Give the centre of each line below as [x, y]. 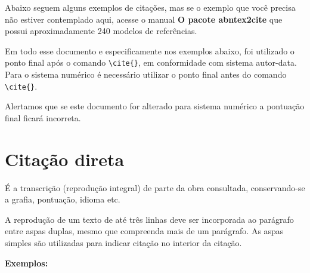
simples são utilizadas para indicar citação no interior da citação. [123, 242]
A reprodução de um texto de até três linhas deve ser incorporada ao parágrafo [149, 219]
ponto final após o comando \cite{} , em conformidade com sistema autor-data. [151, 62]
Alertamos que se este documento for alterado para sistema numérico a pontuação [155, 106]
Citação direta [65, 159]
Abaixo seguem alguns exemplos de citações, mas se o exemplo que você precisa [150, 7]
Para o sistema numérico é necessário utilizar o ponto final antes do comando [146, 74]
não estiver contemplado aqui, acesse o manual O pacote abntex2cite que [144, 19]
